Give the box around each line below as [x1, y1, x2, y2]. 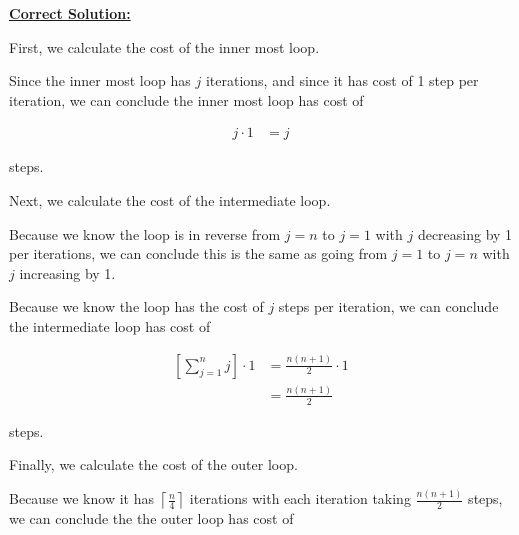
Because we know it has [9, 488, 154, 509]
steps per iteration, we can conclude [278, 296, 499, 317]
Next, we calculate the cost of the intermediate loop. [9, 190, 331, 210]
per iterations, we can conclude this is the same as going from [9, 243, 388, 264]
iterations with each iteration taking [189, 488, 411, 509]
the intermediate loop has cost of [9, 315, 211, 336]
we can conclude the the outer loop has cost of [9, 508, 294, 529]
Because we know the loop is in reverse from [9, 223, 281, 244]
